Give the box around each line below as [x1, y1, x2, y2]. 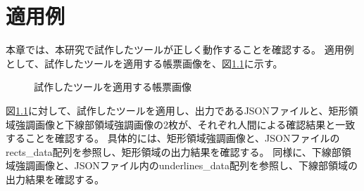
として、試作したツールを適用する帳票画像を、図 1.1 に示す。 [6, 55, 283, 70]
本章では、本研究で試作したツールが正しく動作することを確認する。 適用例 [6, 42, 354, 57]
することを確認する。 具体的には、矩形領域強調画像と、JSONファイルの [6, 131, 340, 145]
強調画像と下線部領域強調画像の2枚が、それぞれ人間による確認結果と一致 [15, 117, 356, 131]
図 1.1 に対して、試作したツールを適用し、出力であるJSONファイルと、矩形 [6, 103, 349, 117]
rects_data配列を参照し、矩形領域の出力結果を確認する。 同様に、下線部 [6, 144, 341, 159]
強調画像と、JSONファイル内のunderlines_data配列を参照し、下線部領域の [15, 158, 358, 173]
